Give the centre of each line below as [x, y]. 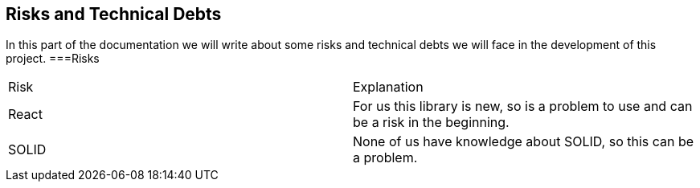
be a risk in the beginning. [431, 123]
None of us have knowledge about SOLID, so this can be [524, 142]
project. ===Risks [53, 59]
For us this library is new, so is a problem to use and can [523, 106]
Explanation [388, 87]
